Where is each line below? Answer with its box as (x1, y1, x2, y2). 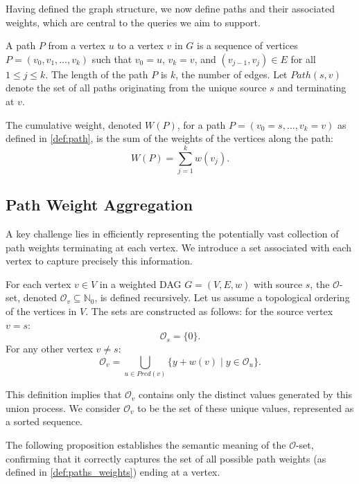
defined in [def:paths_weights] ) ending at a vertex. (6, 465, 220, 479)
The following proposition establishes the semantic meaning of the (6, 437, 286, 451)
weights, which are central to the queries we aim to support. (6, 15, 261, 29)
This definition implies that (6, 387, 122, 402)
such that (91, 51, 132, 66)
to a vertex (117, 38, 164, 53)
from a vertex (48, 38, 106, 53)
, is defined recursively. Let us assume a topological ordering (94, 290, 350, 305)
